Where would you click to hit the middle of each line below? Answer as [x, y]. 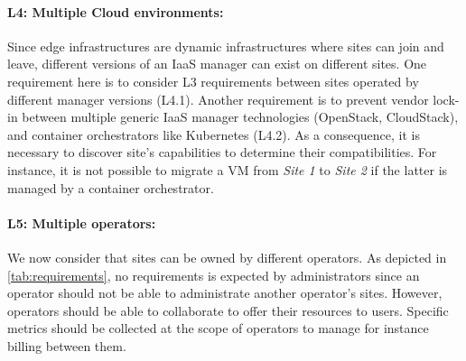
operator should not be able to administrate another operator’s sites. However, [225, 293]
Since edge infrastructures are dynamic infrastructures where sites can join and [226, 46]
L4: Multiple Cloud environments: [116, 11]
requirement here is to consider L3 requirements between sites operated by [213, 81]
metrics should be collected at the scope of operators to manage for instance [218, 328]
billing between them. [67, 345]
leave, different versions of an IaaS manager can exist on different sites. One [217, 64]
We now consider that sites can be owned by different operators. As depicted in [227, 257]
